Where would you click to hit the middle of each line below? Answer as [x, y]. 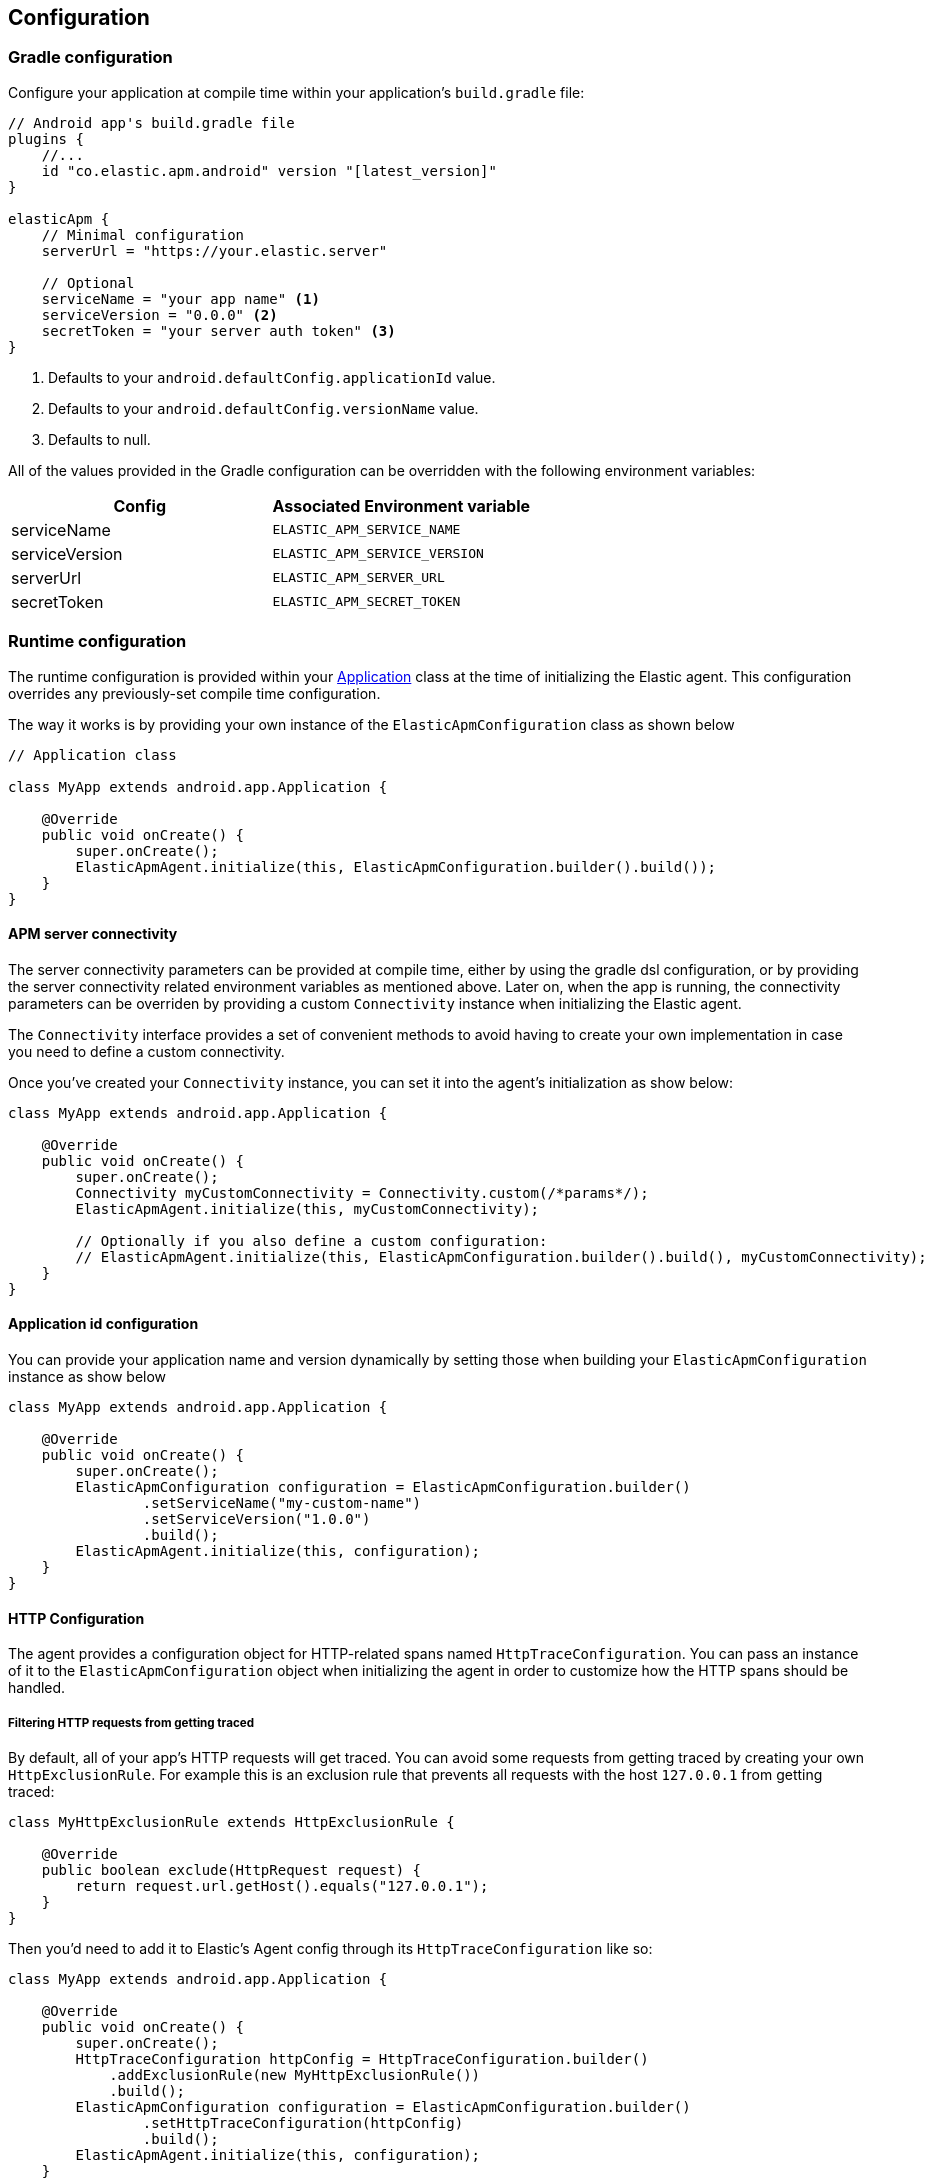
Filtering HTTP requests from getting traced [131, 1722]
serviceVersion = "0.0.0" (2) [159, 314]
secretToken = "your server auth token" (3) [218, 330]
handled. [37, 1688]
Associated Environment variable [401, 505]
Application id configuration [103, 1324]
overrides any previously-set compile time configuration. [194, 693]
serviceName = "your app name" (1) [180, 298]
